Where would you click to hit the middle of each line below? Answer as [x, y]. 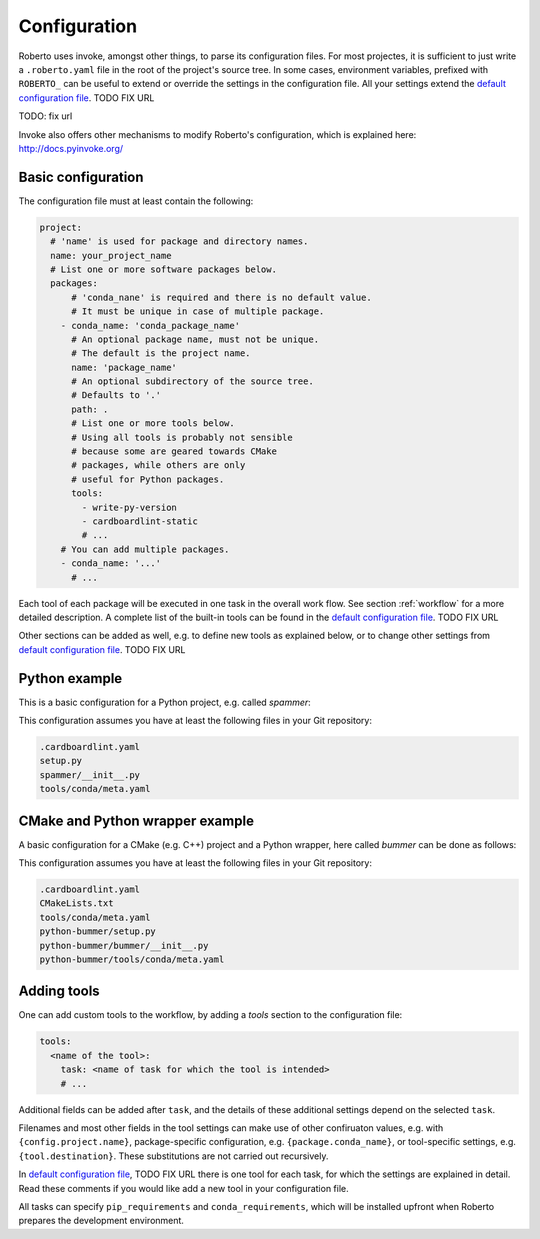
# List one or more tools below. [153, 423]
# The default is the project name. [161, 353]
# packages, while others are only [158, 465]
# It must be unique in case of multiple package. [198, 311]
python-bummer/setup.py [98, 931]
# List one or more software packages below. [163, 269]
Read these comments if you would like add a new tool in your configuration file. [183, 1188]
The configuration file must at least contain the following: [136, 201]
